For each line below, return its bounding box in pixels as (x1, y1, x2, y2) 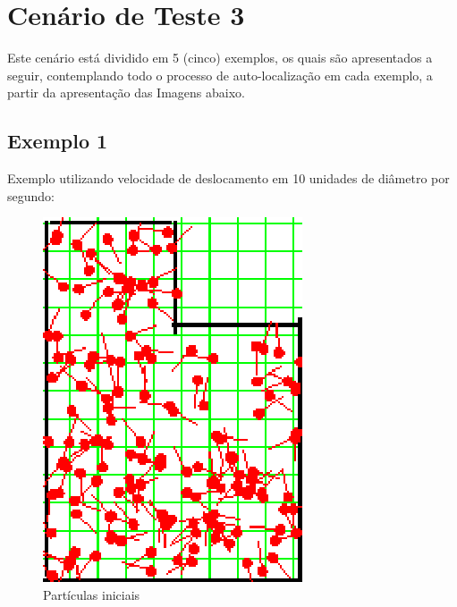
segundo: (7, 186, 55, 205)
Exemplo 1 (7, 127, 108, 155)
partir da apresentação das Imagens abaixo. (7, 83, 245, 102)
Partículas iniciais (43, 585, 140, 603)
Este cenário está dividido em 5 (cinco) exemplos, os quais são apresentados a (7, 48, 433, 67)
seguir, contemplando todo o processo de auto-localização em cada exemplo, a (7, 65, 433, 84)
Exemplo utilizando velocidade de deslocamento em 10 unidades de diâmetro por (7, 169, 450, 188)
